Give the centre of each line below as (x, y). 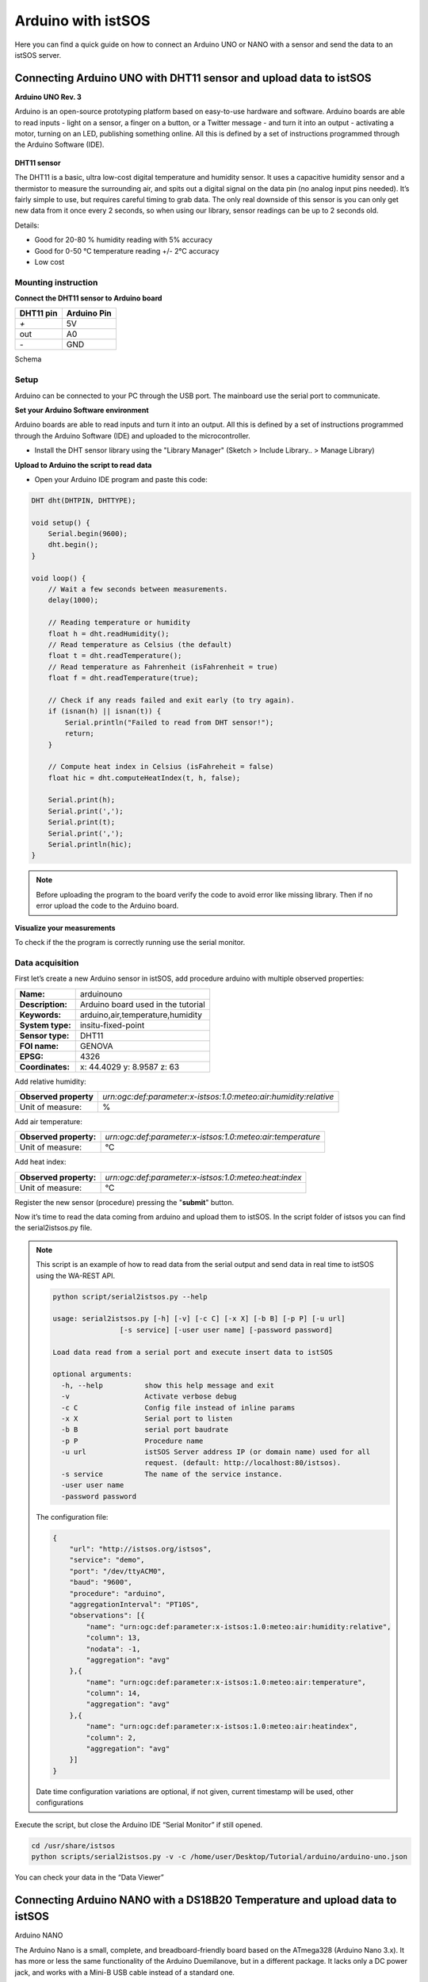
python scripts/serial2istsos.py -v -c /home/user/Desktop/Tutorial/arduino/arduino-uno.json (220, 1856)
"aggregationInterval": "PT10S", (134, 1604)
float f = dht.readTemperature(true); (123, 678)
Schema (28, 359)
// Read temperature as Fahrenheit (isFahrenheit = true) (163, 667)
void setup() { (61, 522)
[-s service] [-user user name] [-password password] (226, 1330)
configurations (60, 1803)
